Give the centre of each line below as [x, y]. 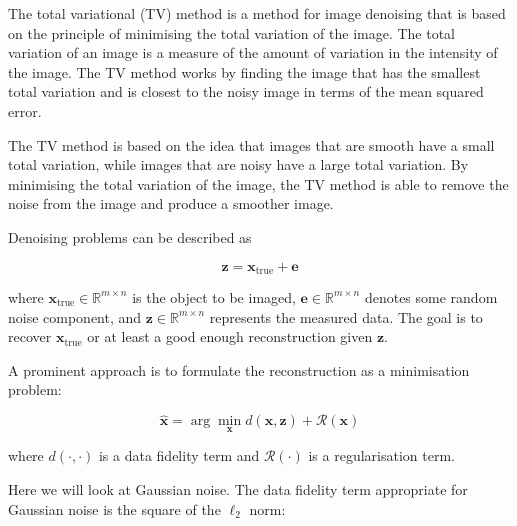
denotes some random [431, 296]
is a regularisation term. [381, 455]
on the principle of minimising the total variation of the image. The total [232, 32]
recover [30, 336]
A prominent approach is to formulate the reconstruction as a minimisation [239, 369]
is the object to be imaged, [214, 296]
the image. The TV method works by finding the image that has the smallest [244, 71]
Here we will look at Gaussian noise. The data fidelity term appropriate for [238, 488]
